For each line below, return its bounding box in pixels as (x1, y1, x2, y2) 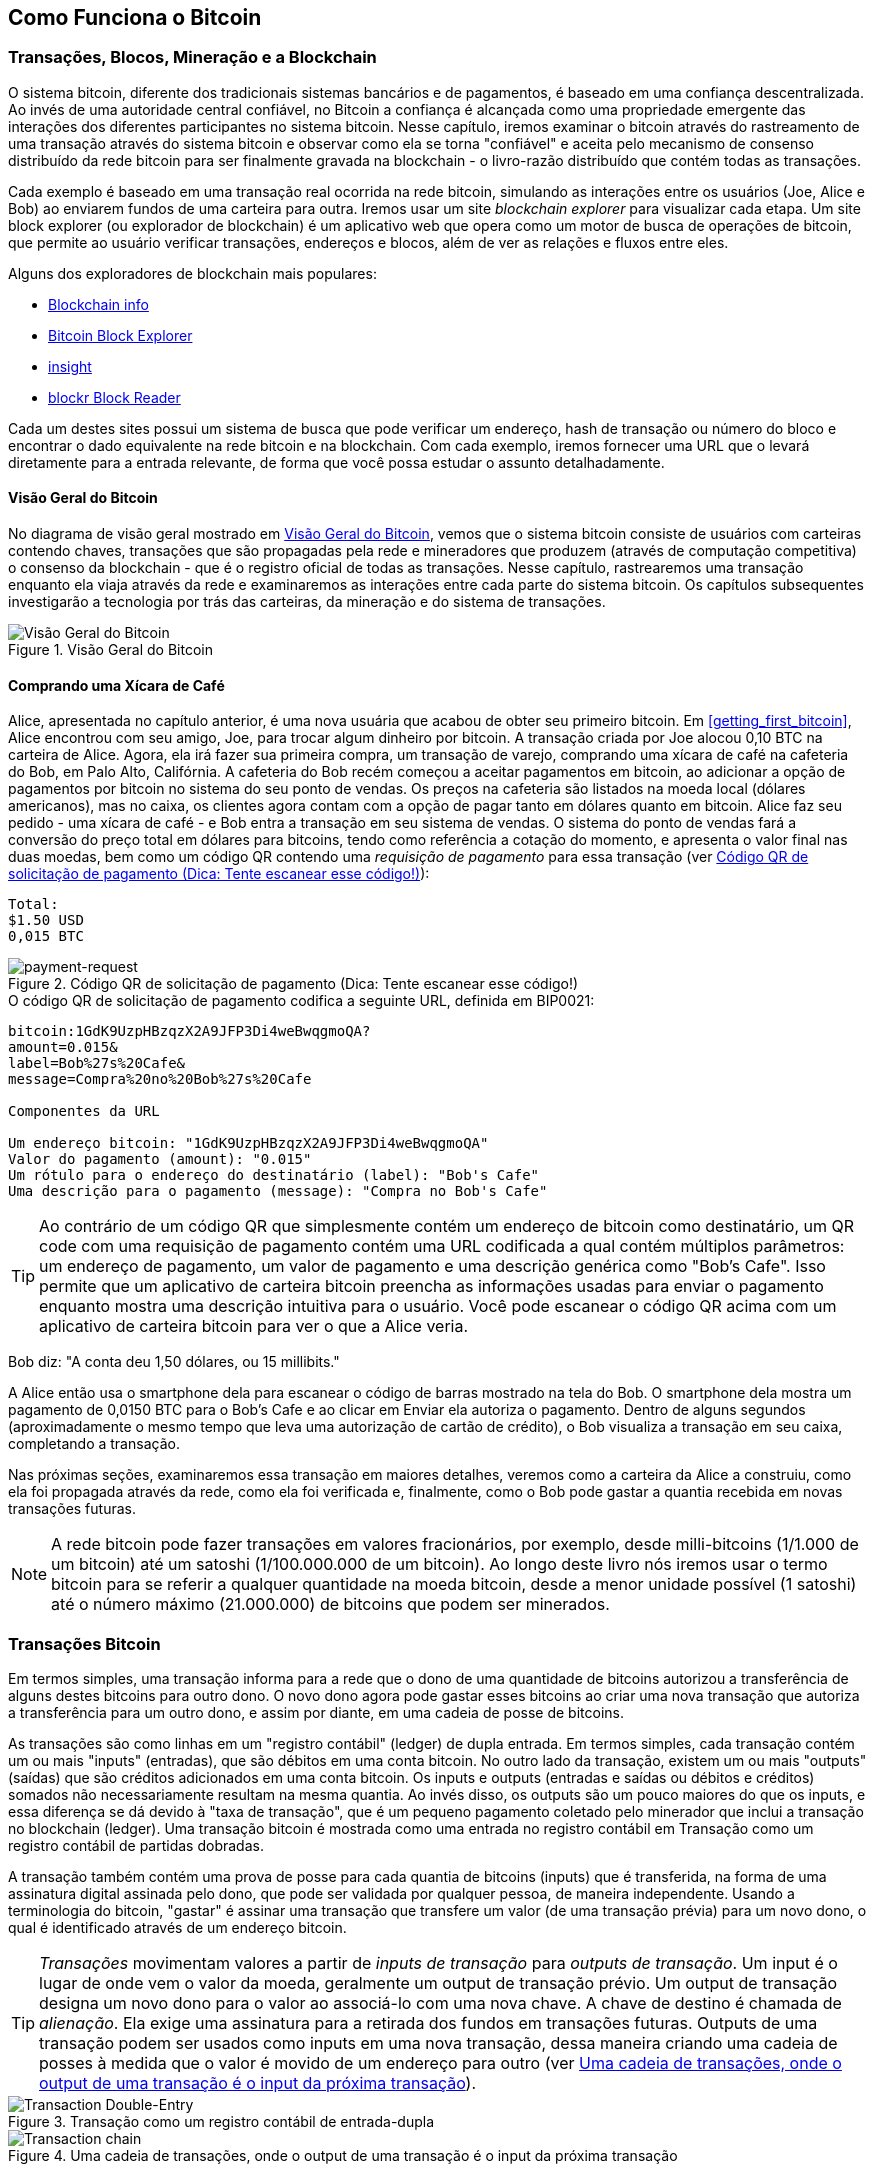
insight (48, 357, 92, 375)
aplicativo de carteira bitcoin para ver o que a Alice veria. (39, 1316, 469, 1337)
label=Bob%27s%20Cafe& (8, 1055, 186, 1072)
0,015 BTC (8, 928, 84, 945)
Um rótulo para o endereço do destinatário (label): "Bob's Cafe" (8, 1167, 540, 1184)
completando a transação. (8, 1435, 180, 1453)
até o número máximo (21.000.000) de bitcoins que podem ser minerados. (51, 1594, 610, 1615)
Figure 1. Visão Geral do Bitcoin (8, 641, 213, 659)
